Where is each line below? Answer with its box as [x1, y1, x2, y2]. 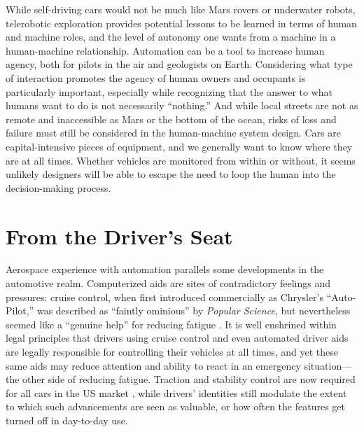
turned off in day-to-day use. [6, 412, 128, 427]
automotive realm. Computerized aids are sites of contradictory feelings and [6, 276, 331, 291]
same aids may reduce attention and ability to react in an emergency [6, 358, 301, 372]
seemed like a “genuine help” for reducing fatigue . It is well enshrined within [6, 316, 337, 331]
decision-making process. [6, 180, 111, 195]
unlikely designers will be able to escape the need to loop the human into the [6, 167, 336, 181]
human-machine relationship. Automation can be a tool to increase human [6, 43, 325, 57]
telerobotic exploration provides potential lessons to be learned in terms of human [6, 15, 357, 30]
